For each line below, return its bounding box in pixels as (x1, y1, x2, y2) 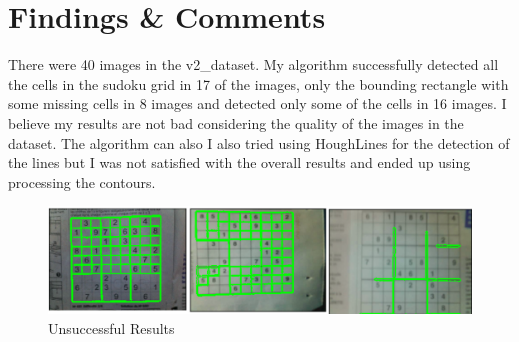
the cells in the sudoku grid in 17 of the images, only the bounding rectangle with (8, 73, 509, 94)
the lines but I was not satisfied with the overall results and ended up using (8, 152, 471, 173)
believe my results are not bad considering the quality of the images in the (8, 112, 464, 133)
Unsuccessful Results (48, 317, 175, 338)
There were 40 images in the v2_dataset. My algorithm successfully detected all (8, 54, 499, 75)
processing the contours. (8, 171, 156, 192)
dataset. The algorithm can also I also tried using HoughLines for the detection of (8, 132, 510, 153)
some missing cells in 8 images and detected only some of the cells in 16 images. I (8, 93, 507, 114)
